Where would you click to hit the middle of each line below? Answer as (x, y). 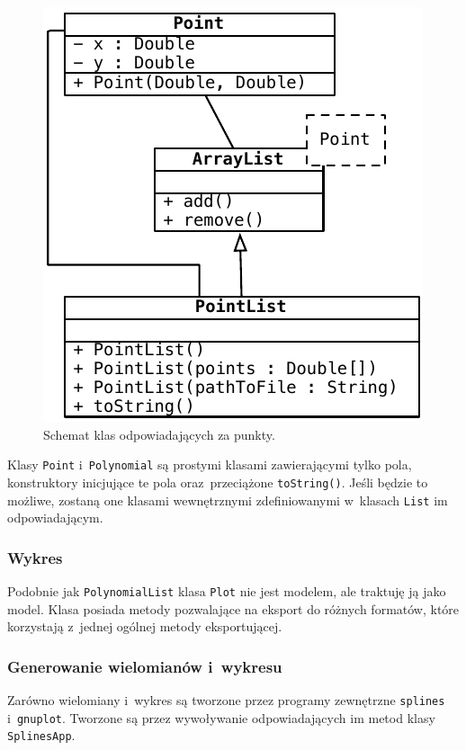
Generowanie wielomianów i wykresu (145, 666)
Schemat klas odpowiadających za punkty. (159, 434)
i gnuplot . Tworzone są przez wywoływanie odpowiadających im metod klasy (221, 717)
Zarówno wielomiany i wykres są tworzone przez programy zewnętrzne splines (226, 700)
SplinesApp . (41, 735)
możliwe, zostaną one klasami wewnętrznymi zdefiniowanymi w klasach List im (228, 500)
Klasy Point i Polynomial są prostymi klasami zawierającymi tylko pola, (210, 464)
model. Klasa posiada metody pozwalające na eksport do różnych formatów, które (233, 608)
